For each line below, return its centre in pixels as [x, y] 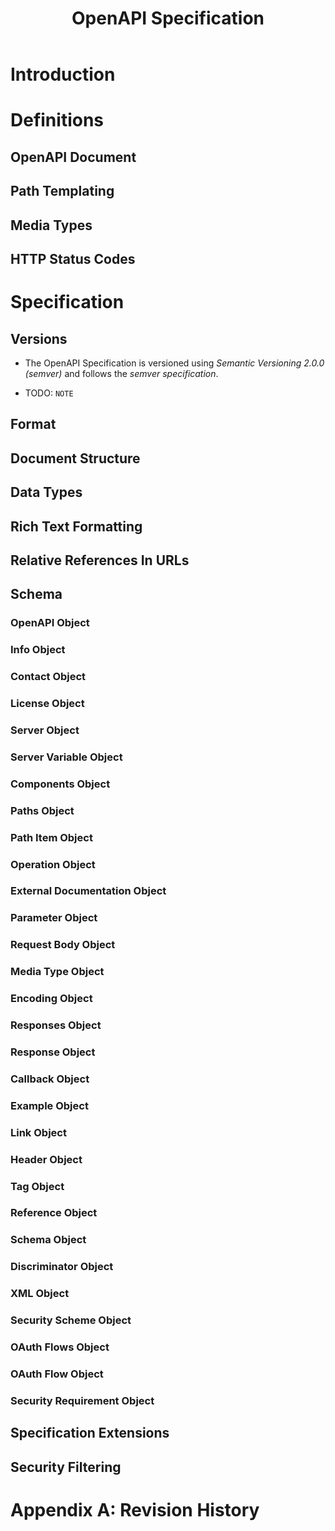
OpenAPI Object [50, 623]
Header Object [46, 1159]
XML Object [40, 1294]
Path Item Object [51, 837]
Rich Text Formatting [76, 526]
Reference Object [54, 1213]
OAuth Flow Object [57, 1374]
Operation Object [53, 864]
